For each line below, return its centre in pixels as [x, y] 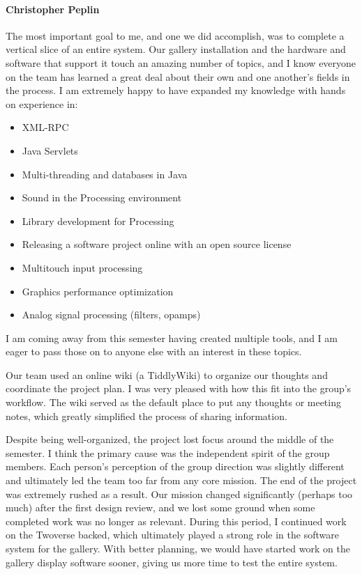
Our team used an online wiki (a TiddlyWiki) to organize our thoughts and [167, 374]
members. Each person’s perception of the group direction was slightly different [175, 466]
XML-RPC [45, 127]
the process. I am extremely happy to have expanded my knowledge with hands [176, 90]
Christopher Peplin [53, 9]
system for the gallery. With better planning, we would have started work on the [178, 549]
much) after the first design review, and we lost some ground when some [160, 507]
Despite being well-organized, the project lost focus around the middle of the [170, 439]
